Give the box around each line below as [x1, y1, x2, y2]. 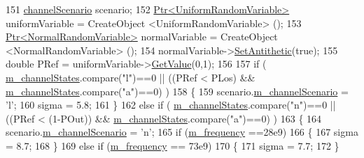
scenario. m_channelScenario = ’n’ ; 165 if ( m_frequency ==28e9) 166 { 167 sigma [6, 125, 358, 139]
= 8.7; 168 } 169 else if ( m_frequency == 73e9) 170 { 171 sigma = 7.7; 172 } [6, 138, 339, 152]
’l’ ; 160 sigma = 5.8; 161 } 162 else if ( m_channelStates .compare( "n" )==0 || [6, 97, 336, 112]
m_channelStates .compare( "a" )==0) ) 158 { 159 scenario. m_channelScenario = [6, 84, 349, 98]
